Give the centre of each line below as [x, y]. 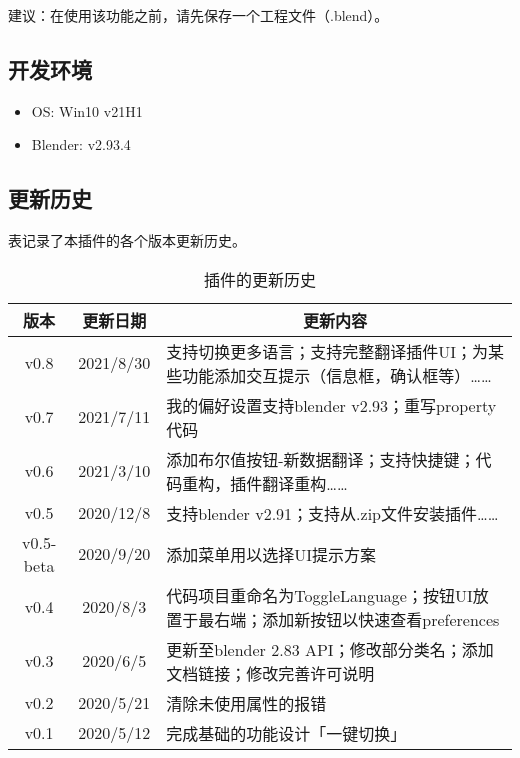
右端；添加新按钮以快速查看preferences [357, 619]
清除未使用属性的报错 [246, 703]
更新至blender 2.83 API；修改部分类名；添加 [330, 649]
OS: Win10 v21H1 [87, 110]
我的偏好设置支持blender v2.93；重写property [331, 405]
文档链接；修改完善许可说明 [270, 673]
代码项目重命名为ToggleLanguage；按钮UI [319, 595]
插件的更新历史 [259, 279]
